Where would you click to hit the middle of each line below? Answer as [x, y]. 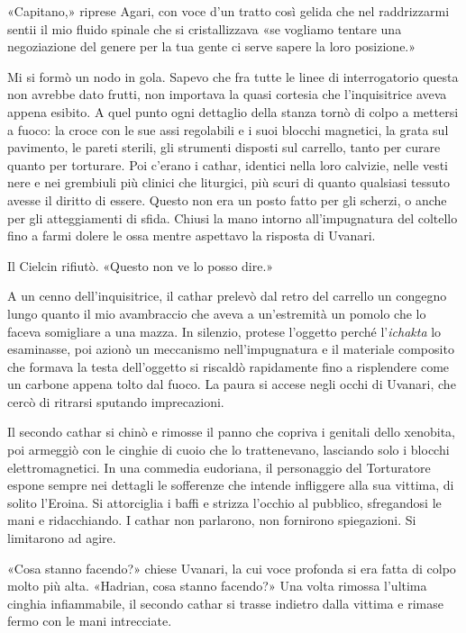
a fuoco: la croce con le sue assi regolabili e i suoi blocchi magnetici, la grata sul [228, 129]
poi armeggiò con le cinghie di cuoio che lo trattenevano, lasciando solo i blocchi [228, 450]
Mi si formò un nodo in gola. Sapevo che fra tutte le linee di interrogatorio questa [233, 76]
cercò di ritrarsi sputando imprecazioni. [116, 401]
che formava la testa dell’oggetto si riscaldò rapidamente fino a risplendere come [228, 366]
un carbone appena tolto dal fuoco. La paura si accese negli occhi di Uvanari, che [232, 384]
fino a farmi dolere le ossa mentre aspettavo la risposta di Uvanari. [192, 235]
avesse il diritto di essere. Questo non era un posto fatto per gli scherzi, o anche [227, 199]
